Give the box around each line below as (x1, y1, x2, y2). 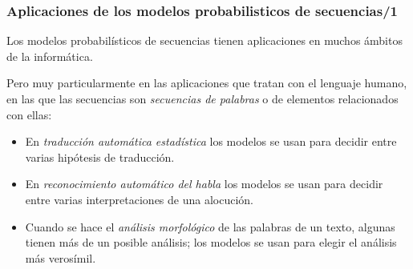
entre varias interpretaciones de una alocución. (25, 191, 253, 207)
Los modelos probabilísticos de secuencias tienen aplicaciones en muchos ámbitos (6, 32, 403, 49)
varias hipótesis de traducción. (25, 148, 175, 165)
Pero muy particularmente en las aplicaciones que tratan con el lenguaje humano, (6, 74, 407, 91)
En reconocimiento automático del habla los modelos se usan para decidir (25, 175, 383, 192)
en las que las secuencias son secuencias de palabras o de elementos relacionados (6, 90, 399, 106)
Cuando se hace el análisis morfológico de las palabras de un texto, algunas (25, 218, 395, 235)
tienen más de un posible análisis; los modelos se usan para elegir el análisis (25, 234, 397, 251)
